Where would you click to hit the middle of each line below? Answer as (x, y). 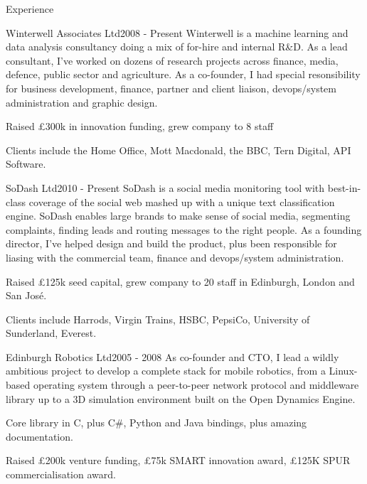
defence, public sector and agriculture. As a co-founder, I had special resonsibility (183, 74)
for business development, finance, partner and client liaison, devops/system (171, 88)
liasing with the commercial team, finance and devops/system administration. (175, 257)
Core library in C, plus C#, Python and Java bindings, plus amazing (156, 423)
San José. (26, 295)
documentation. (39, 436)
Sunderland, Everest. (51, 333)
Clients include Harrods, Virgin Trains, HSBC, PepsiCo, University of (158, 319)
